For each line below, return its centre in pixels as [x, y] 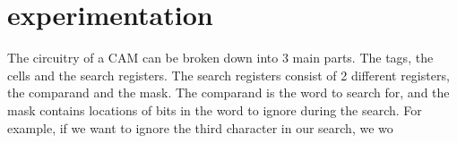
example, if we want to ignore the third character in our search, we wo [200, 127]
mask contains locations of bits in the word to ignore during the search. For [215, 109]
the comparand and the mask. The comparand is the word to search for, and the [228, 93]
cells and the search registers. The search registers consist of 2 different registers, [228, 75]
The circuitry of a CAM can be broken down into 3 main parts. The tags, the [220, 58]
